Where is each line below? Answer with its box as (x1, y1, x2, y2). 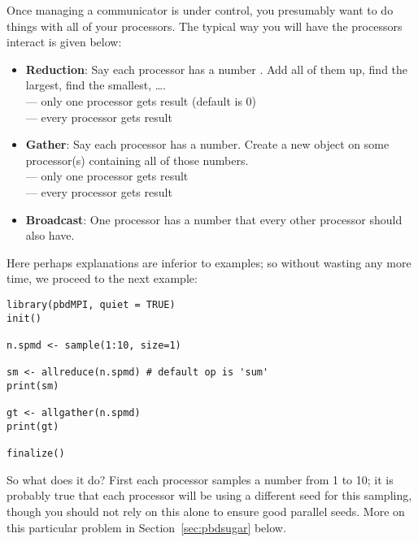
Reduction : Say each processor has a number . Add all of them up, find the (25, 60, 408, 77)
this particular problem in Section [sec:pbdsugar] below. (7, 518, 286, 535)
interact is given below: (7, 33, 122, 50)
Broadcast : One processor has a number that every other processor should (25, 210, 403, 228)
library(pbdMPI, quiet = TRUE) (7, 298, 176, 310)
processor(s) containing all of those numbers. (25, 151, 249, 168)
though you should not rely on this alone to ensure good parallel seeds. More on (7, 502, 405, 519)
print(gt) (7, 420, 59, 432)
